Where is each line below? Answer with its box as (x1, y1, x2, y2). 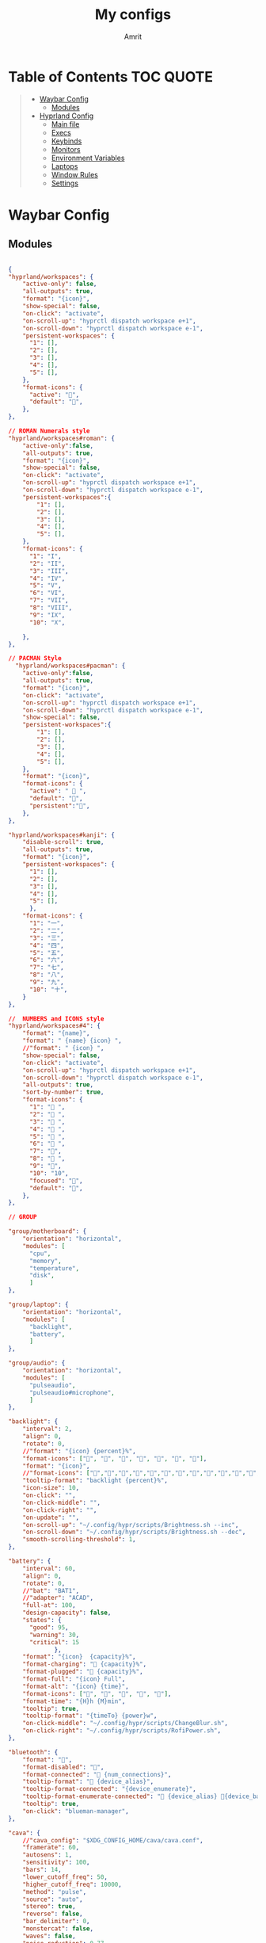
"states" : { (22, 1617, 62, 1624)
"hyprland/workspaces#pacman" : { (15, 662, 126, 670)
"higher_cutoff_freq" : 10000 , (22, 1880, 123, 1888)
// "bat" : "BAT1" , (22, 1586, 80, 1594)
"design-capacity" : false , (22, 1609, 112, 1617)
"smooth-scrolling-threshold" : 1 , (22, 1536, 136, 1544)
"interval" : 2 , (22, 1425, 73, 1433)
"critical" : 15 (28, 1638, 80, 1646)
